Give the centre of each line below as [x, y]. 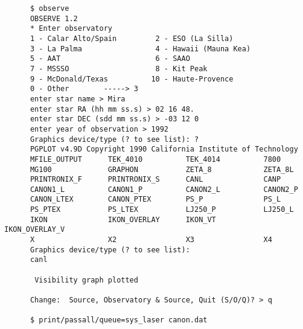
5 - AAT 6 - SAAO [110, 59]
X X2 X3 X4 [151, 240]
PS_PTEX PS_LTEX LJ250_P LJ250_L [162, 210]
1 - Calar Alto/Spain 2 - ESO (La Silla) [132, 38]
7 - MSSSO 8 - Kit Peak [119, 69]
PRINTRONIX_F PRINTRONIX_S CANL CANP [155, 180]
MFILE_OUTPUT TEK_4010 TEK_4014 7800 [155, 159]
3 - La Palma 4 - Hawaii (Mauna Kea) [140, 49]
